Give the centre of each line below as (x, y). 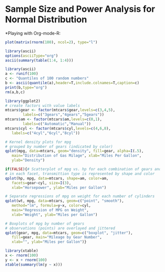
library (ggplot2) (23, 101)
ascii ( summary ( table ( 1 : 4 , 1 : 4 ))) (39, 60)
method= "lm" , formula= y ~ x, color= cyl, (51, 205)
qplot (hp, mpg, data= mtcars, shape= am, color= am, (57, 178)
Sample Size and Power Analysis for (80, 9)
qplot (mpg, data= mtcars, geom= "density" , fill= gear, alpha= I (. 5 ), (74, 151)
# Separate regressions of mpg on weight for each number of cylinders (80, 196)
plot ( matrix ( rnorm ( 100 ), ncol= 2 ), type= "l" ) (51, 42)
